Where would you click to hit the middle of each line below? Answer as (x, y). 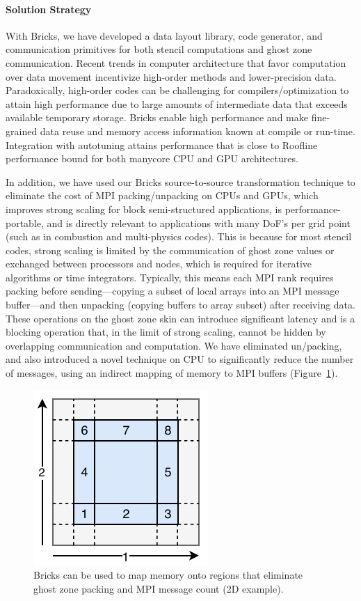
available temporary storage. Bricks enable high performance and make (157, 117)
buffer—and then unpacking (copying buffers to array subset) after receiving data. (180, 305)
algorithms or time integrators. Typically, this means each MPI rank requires (170, 277)
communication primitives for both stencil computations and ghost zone (159, 49)
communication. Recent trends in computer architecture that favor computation (176, 62)
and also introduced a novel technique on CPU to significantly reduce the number (180, 359)
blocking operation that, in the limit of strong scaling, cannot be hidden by (166, 332)
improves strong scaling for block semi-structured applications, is (144, 209)
